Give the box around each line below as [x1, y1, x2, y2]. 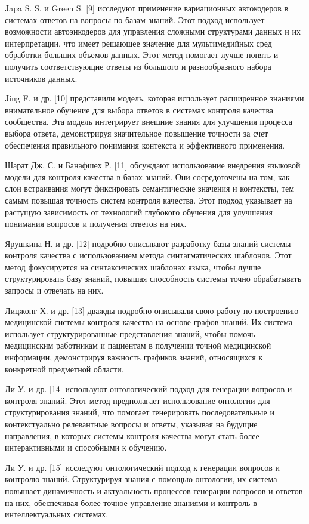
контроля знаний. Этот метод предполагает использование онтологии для [5, 394, 270, 406]
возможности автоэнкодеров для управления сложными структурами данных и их [5, 25, 301, 38]
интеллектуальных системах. [5, 508, 109, 520]
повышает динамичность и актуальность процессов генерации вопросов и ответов [5, 484, 303, 497]
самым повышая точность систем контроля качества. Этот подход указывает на [5, 193, 292, 206]
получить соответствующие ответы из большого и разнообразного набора [5, 60, 271, 72]
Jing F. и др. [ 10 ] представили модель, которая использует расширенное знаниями [5, 92, 304, 104]
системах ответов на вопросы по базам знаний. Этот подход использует [5, 13, 265, 26]
